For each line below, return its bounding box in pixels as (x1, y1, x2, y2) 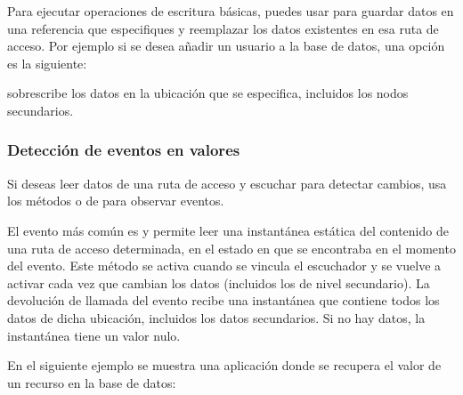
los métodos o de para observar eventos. (7, 191, 224, 210)
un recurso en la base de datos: (7, 373, 176, 391)
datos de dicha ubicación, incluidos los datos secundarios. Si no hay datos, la (7, 308, 426, 326)
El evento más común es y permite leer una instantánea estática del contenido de (7, 221, 449, 239)
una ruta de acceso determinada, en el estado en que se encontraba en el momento (7, 238, 456, 257)
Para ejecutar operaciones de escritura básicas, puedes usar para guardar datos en (7, 2, 454, 20)
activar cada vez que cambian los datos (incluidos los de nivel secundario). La (7, 273, 430, 292)
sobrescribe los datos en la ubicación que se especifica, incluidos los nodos (7, 84, 409, 102)
